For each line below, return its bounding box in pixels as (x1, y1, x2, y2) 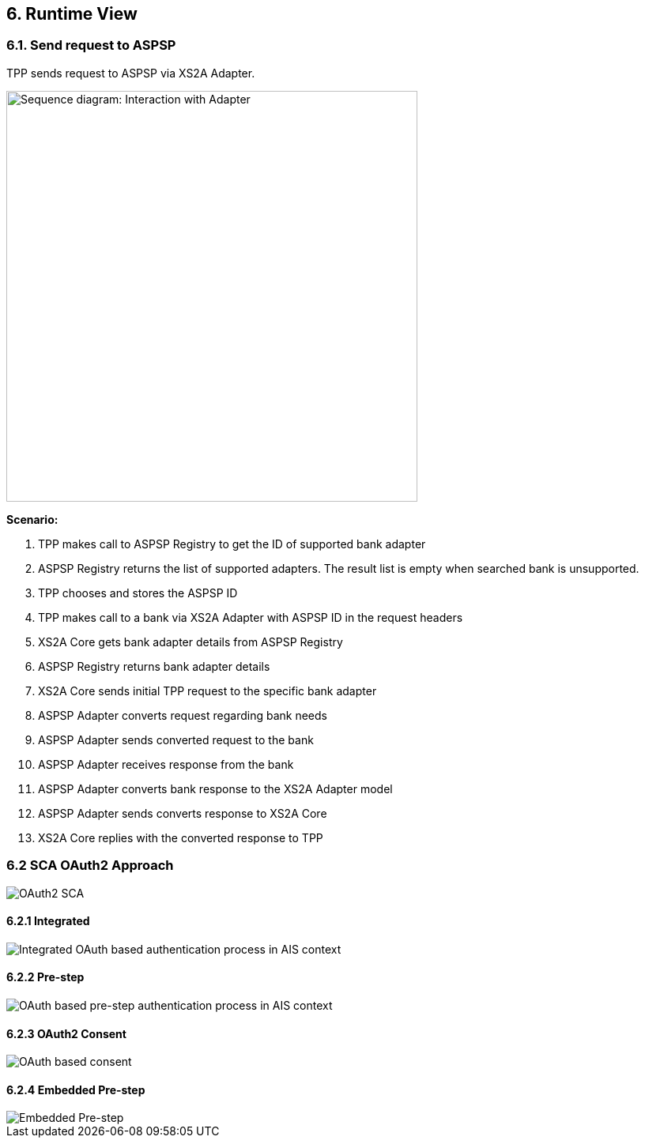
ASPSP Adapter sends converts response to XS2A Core (38, 806, 327, 820)
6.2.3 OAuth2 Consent (6, 1026, 126, 1041)
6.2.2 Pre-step (6, 970, 85, 984)
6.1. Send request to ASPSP (6, 37, 176, 54)
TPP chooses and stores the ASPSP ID (38, 585, 238, 600)
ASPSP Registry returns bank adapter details (38, 659, 270, 673)
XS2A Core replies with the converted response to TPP (38, 830, 323, 845)
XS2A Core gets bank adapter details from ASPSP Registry (38, 634, 343, 649)
